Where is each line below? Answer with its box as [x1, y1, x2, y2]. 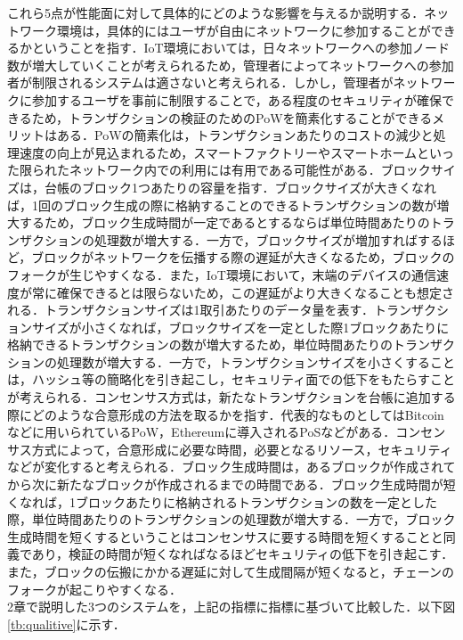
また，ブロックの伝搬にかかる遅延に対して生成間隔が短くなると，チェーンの [7, 562, 455, 580]
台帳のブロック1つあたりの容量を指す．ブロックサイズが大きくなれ [44, 177, 437, 196]
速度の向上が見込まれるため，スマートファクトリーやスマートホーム [19, 143, 418, 161]
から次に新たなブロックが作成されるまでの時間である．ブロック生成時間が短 [7, 475, 456, 494]
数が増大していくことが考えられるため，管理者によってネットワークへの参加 [7, 55, 454, 74]
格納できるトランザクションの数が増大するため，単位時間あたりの [7, 335, 394, 354]
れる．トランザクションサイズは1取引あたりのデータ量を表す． [7, 300, 375, 319]
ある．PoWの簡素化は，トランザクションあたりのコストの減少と [56, 126, 434, 144]
